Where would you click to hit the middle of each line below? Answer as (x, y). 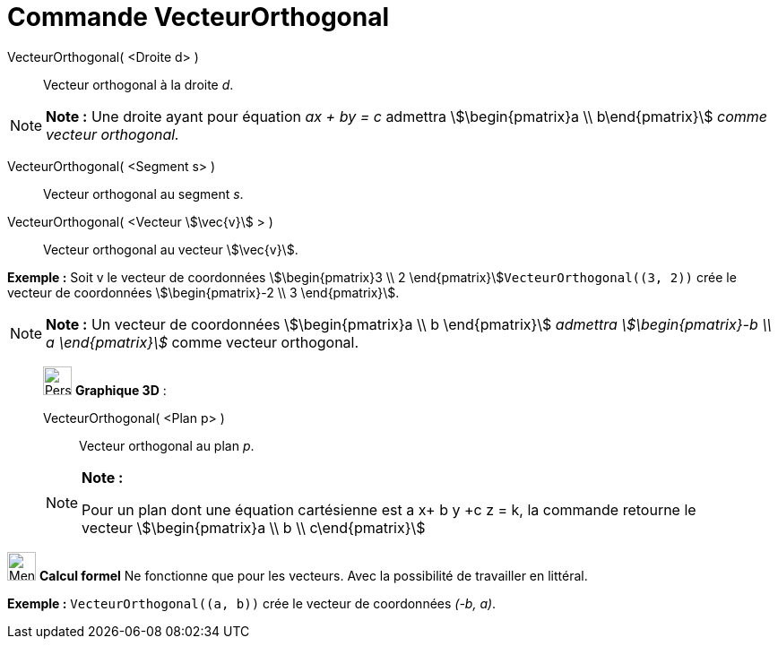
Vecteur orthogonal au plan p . (167, 445)
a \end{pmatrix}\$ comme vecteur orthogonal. (203, 342)
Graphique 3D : (121, 390)
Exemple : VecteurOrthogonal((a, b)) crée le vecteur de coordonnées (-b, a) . (252, 603)
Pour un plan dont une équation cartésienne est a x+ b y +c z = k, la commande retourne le (389, 509)
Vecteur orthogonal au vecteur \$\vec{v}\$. (171, 249)
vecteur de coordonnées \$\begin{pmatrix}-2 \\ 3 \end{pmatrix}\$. (203, 292)
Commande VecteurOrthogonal (199, 17)
